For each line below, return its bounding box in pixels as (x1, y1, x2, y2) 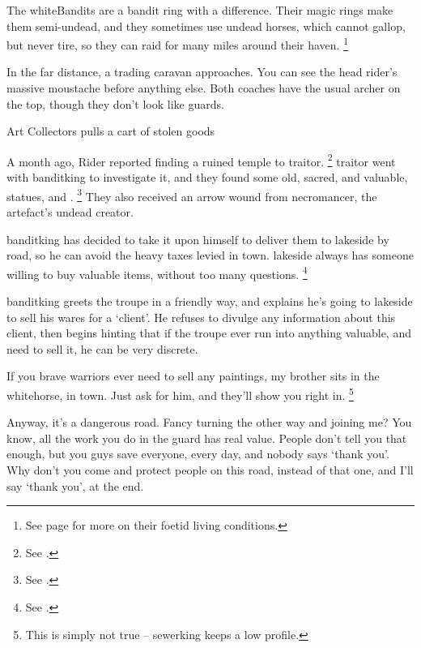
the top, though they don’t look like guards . (6, 95, 224, 112)
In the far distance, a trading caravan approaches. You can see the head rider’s (6, 63, 398, 80)
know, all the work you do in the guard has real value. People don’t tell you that (6, 429, 407, 446)
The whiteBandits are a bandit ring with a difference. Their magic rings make (6, 2, 393, 18)
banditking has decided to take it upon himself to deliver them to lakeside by (6, 230, 389, 247)
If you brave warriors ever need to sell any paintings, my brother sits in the (6, 367, 380, 384)
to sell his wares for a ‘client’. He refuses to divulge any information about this (6, 308, 396, 325)
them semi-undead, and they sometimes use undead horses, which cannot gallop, (6, 17, 406, 34)
